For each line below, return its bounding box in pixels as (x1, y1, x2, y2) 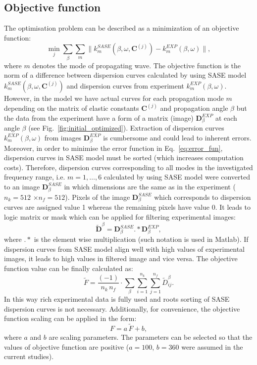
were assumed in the (181, 341, 243, 352)
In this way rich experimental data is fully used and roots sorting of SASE (4, 293, 230, 304)
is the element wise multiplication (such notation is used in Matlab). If (34, 234, 249, 244)
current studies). (4, 351, 54, 362)
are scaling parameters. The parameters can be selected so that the (49, 331, 253, 342)
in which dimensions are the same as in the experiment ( (64, 181, 236, 191)
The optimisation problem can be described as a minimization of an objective (4, 23, 239, 33)
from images (44, 132, 82, 142)
